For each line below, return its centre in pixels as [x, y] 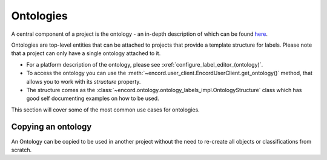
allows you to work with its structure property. [84, 81]
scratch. [21, 150]
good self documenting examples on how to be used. [93, 98]
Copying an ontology [51, 127]
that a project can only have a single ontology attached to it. [86, 53]
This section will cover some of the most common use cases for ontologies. [105, 110]
